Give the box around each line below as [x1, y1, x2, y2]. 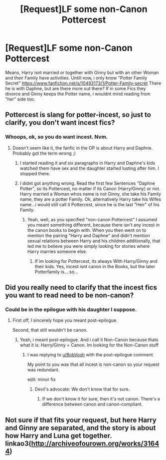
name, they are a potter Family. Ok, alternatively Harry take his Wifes [19, 196, 161, 202]
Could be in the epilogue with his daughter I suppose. [5, 306, 137, 313]
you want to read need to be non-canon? [5, 291, 134, 300]
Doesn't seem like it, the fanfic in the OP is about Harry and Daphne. [12, 145, 153, 151]
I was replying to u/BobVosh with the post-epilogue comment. [27, 352, 155, 358]
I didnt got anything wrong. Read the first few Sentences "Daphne [19, 180, 156, 186]
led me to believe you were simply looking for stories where [27, 243, 150, 249]
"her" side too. [5, 96, 35, 102]
